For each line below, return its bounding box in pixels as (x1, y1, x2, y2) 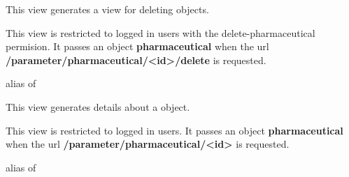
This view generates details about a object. (6, 99, 190, 114)
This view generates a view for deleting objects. (6, 2, 209, 16)
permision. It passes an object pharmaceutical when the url (6, 39, 269, 54)
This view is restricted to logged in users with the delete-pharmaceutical (6, 25, 315, 40)
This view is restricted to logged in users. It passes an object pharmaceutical (6, 123, 343, 137)
